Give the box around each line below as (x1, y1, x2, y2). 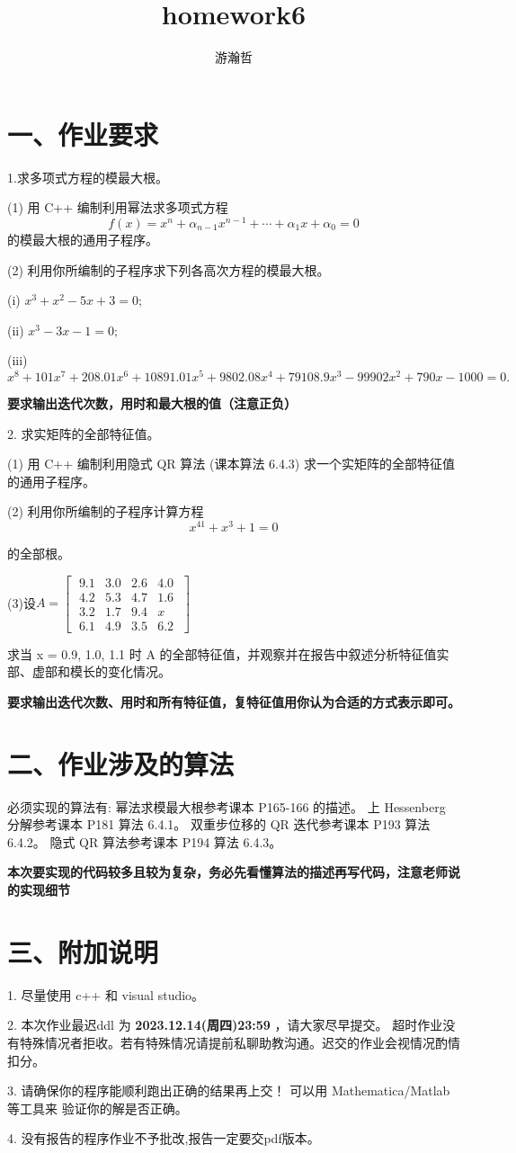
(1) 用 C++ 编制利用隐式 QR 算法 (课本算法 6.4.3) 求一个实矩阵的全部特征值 (7, 454, 455, 473)
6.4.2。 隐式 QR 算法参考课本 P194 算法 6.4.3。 (7, 832, 282, 851)
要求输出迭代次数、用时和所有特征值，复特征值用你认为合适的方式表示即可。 (7, 692, 460, 711)
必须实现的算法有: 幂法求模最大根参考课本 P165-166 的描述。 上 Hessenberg (7, 797, 446, 816)
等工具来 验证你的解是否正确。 (7, 1098, 188, 1117)
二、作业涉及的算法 (7, 745, 235, 782)
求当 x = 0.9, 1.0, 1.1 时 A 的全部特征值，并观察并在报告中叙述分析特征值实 (7, 644, 449, 663)
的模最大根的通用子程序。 (7, 229, 158, 248)
